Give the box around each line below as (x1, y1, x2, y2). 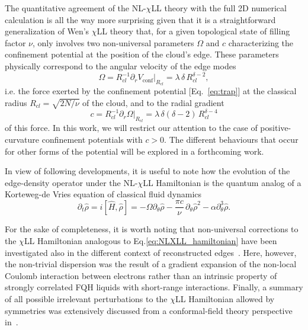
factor (5, 36, 26, 49)
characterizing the (228, 36, 294, 49)
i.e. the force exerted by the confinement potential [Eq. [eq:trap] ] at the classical (5, 85, 297, 97)
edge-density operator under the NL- (5, 176, 138, 188)
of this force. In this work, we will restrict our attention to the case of (5, 121, 258, 134)
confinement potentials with (41, 133, 143, 145)
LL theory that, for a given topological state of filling (97, 25, 290, 37)
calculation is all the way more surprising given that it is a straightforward (5, 13, 276, 25)
